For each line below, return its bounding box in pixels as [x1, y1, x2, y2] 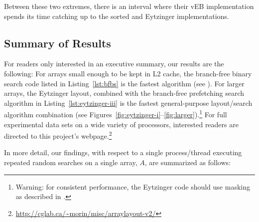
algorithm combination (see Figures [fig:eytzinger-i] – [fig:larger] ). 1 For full [4, 108, 227, 120]
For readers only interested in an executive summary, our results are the [4, 58, 224, 69]
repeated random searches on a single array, [4, 157, 137, 168]
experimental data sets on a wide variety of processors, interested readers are [4, 119, 239, 129]
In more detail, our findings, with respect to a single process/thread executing [4, 147, 242, 158]
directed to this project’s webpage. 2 [4, 129, 112, 141]
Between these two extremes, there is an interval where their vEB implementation [4, 1, 254, 11]
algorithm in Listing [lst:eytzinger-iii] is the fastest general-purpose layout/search [4, 97, 253, 108]
